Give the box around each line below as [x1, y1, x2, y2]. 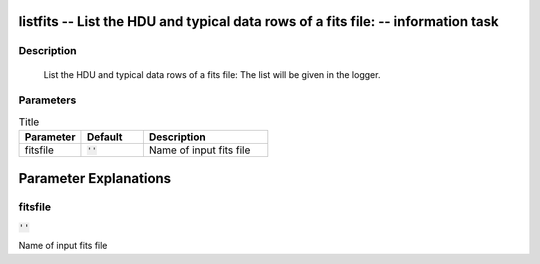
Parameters [18, 93, 77, 107]
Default [86, 130, 123, 144]
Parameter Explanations [18, 170, 172, 187]
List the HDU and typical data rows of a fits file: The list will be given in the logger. [43, 68, 381, 80]
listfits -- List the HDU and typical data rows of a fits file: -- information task [18, 13, 499, 30]
